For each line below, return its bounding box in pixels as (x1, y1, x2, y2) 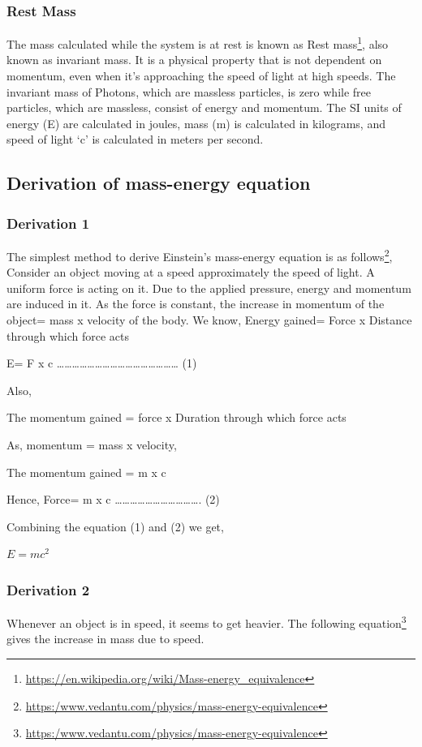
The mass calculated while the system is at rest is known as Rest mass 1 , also (6, 33, 389, 52)
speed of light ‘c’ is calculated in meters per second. (6, 131, 264, 148)
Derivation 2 (6, 579, 90, 599)
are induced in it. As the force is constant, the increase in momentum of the (6, 295, 385, 312)
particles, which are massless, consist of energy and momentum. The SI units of (6, 99, 402, 116)
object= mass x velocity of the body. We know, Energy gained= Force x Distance (6, 311, 412, 328)
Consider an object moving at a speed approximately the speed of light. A (6, 264, 375, 281)
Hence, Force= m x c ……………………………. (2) (6, 491, 220, 508)
